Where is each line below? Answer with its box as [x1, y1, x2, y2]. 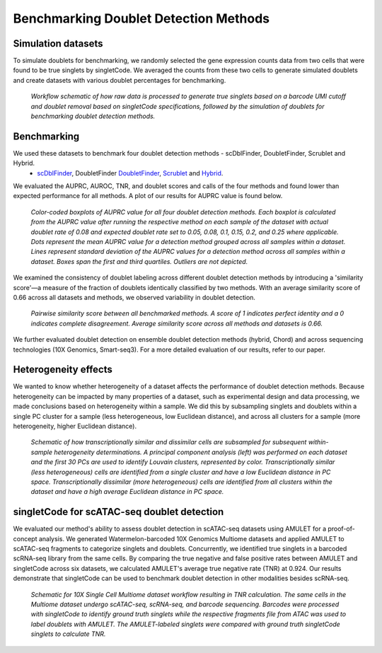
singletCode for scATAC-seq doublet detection [13, 506, 224, 518]
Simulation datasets [13, 37, 103, 50]
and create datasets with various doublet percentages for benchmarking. [13, 76, 226, 84]
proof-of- [328, 524, 355, 533]
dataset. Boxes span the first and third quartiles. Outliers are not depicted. [30, 257, 248, 265]
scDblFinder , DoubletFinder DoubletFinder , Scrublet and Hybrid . [37, 168, 224, 177]
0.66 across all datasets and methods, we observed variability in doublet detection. [13, 294, 256, 301]
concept [13, 534, 37, 543]
